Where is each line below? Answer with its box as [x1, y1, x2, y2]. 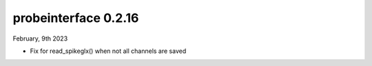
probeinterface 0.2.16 [12, 10, 139, 25]
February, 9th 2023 [12, 34, 68, 43]
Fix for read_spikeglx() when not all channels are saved [30, 47, 187, 55]
